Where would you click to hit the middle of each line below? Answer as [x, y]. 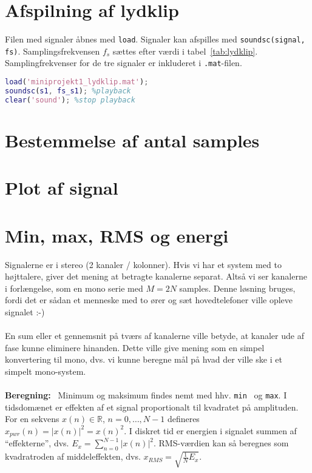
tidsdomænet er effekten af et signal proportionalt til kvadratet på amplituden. [152, 407]
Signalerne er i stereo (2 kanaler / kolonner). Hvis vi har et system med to [143, 264]
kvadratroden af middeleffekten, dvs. [73, 456]
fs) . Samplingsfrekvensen [53, 51]
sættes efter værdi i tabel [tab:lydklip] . [185, 51]
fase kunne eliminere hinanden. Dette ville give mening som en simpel [135, 347]
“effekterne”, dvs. [37, 443]
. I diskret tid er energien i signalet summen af [210, 430]
